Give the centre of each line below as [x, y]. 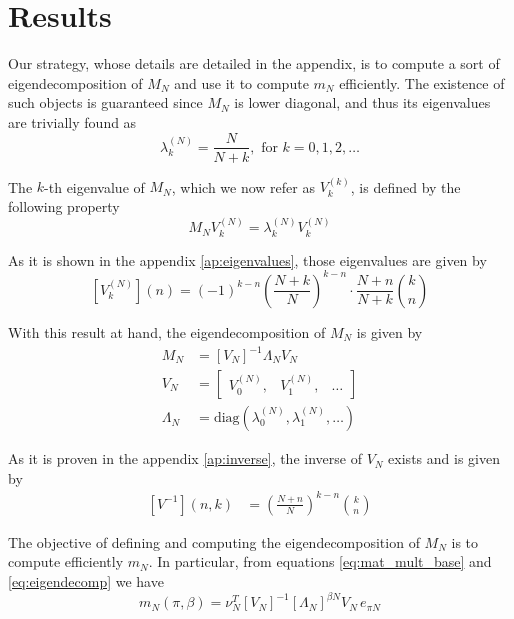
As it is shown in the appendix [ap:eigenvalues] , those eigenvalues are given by [247, 259]
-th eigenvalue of [94, 186]
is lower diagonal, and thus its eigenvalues [362, 102]
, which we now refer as [243, 186]
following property [64, 205]
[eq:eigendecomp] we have [86, 580]
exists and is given [444, 458]
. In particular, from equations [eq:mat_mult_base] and [320, 561]
